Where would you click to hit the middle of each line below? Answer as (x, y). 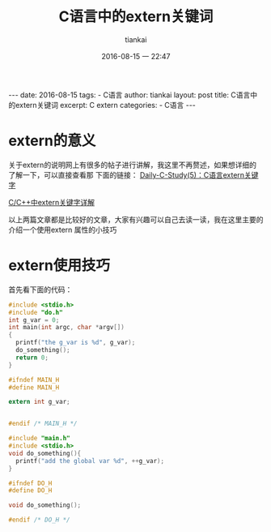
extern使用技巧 (59, 266)
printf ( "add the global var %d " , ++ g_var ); (90, 461)
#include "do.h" (36, 312)
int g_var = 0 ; (34, 320)
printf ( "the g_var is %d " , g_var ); (76, 343)
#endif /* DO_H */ (39, 520)
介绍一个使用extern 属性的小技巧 (63, 230)
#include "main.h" (39, 439)
